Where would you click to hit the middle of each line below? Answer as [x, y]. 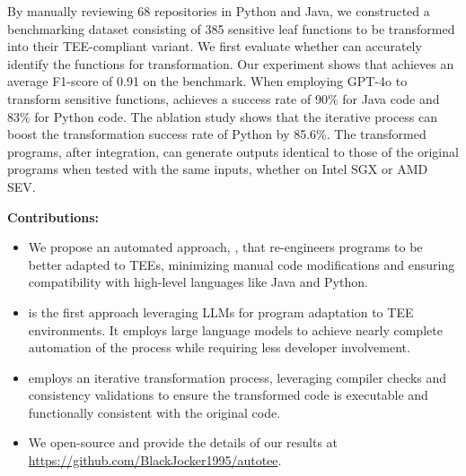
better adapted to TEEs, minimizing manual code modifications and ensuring [242, 264]
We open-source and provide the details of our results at [183, 442]
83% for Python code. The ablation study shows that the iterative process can [223, 116]
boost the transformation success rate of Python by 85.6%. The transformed [217, 134]
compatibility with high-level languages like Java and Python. [198, 282]
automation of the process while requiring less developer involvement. [219, 347]
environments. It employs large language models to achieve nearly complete [235, 329]
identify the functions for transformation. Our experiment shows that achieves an [231, 63]
